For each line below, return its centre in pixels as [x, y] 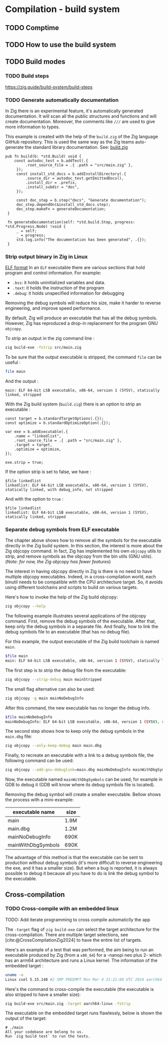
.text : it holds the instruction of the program [58, 288]
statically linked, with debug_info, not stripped [59, 490]
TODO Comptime [32, 28]
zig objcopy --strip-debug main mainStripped [53, 679]
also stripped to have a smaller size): [43, 994]
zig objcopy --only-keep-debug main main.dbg [53, 746]
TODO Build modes [35, 62]
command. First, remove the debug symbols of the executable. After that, [81, 621]
